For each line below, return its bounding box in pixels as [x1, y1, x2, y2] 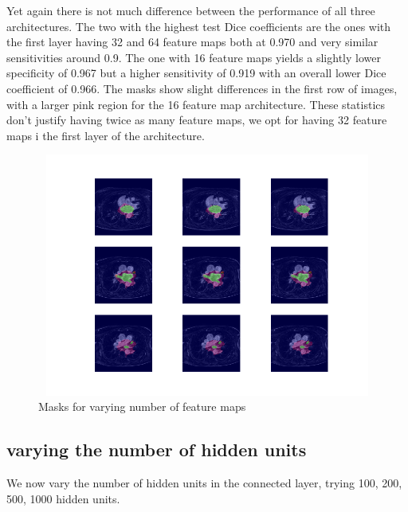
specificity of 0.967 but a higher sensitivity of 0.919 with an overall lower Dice [6, 64, 386, 81]
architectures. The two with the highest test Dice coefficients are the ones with [6, 18, 391, 34]
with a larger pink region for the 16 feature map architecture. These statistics [6, 96, 386, 112]
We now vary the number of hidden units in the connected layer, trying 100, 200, [6, 475, 402, 491]
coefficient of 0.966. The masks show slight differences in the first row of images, [6, 80, 398, 96]
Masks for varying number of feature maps [38, 398, 246, 415]
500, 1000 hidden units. [6, 490, 120, 506]
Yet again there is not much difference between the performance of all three [6, 2, 375, 18]
